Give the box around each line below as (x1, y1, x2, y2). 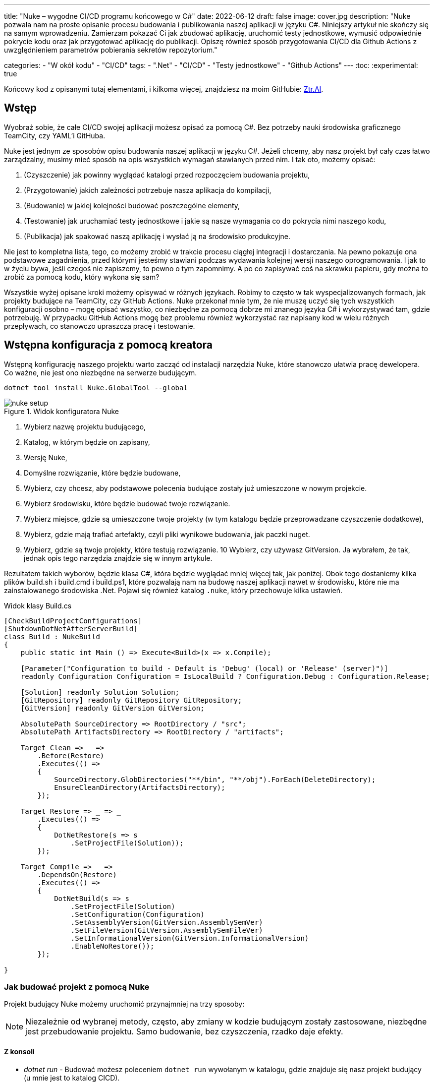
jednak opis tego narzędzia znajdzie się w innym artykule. (24, 553, 213, 562)
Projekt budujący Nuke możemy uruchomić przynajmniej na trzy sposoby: (4, 1000, 245, 1009)
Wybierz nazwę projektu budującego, (24, 422, 146, 431)
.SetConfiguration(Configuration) (70, 910, 205, 918)
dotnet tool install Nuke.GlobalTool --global (4, 383, 188, 392)
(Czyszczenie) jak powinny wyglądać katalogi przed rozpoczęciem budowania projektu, (24, 170, 310, 179)
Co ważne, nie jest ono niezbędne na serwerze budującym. (4, 368, 197, 377)
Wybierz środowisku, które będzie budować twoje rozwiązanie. (24, 499, 230, 508)
